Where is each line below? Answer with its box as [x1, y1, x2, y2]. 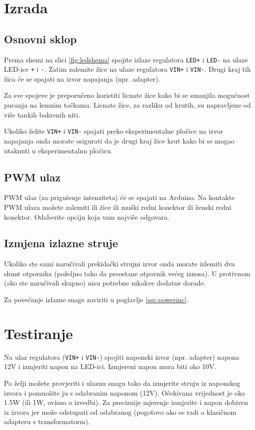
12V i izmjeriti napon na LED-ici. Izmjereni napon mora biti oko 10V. [4, 361, 216, 372]
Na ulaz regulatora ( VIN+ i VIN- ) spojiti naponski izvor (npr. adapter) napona [4, 351, 240, 362]
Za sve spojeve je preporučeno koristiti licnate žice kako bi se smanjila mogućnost [4, 90, 250, 100]
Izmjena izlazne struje [4, 235, 118, 251]
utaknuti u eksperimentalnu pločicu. [4, 145, 113, 155]
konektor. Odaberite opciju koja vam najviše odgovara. [4, 211, 169, 222]
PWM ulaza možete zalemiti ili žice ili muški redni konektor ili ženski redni [4, 201, 231, 212]
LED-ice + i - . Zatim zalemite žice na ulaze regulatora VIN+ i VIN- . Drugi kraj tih [4, 64, 251, 74]
